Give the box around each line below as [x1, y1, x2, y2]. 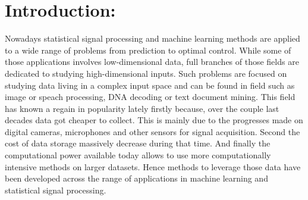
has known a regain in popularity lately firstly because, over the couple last [5, 102, 279, 114]
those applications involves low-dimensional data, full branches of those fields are [5, 55, 299, 68]
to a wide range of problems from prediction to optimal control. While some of [5, 43, 291, 56]
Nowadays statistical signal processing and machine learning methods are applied [5, 32, 300, 45]
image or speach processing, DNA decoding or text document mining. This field [5, 90, 296, 103]
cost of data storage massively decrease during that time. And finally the [5, 137, 271, 149]
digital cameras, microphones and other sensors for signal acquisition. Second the [5, 125, 300, 137]
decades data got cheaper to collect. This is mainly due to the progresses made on [5, 114, 303, 126]
